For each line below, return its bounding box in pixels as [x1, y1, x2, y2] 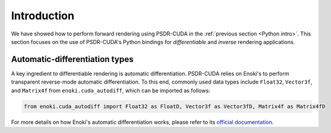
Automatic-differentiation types [11, 54, 134, 64]
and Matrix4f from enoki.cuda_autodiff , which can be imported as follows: [11, 87, 211, 94]
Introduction [11, 9, 75, 22]
